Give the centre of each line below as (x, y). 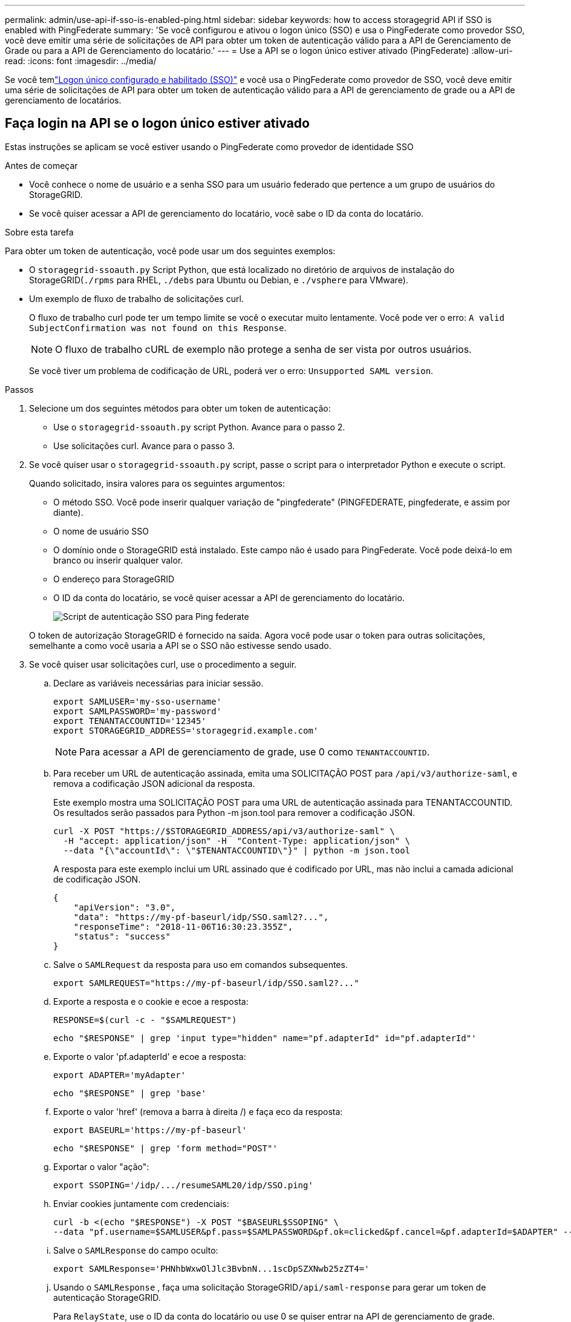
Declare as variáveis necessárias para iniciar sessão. (158, 683)
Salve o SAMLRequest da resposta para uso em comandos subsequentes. (201, 964)
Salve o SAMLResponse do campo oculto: (136, 1250)
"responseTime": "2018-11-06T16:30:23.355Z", (183, 926)
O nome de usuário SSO (101, 531)
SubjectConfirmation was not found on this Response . (158, 327)
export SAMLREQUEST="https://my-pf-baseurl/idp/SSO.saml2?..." (206, 983)
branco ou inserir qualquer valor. (118, 560)
